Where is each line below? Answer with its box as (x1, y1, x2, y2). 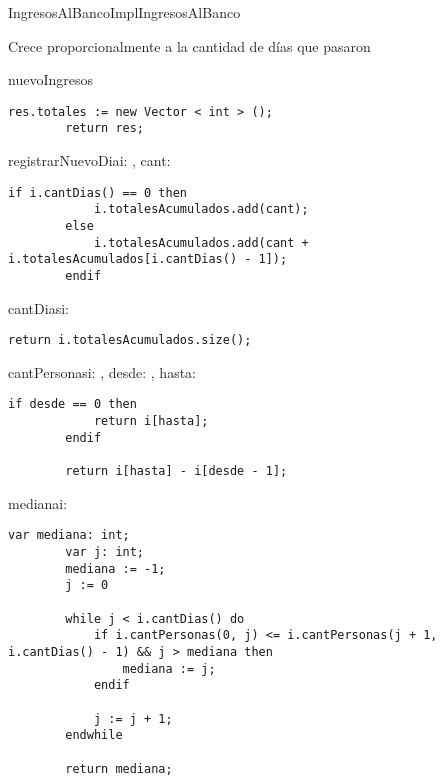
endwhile (65, 728, 123, 743)
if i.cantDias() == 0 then (8, 185, 187, 200)
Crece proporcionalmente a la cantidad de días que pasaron (8, 35, 371, 56)
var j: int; (65, 545, 145, 559)
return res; (65, 121, 145, 136)
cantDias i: (8, 297, 69, 318)
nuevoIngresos (8, 69, 93, 90)
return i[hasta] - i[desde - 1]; (65, 464, 288, 479)
